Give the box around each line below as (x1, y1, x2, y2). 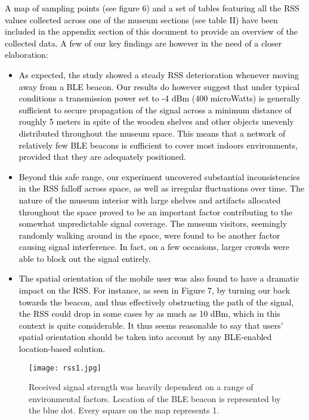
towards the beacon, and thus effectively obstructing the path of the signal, (18, 295, 294, 308)
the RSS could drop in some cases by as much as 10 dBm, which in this (18, 307, 280, 320)
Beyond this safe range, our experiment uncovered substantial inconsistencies (18, 170, 300, 183)
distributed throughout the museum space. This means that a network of (18, 126, 286, 139)
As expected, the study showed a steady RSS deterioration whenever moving (18, 68, 299, 81)
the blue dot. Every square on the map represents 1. (29, 404, 220, 416)
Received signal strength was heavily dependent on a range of (29, 381, 254, 393)
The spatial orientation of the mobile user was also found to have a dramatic (18, 272, 299, 285)
